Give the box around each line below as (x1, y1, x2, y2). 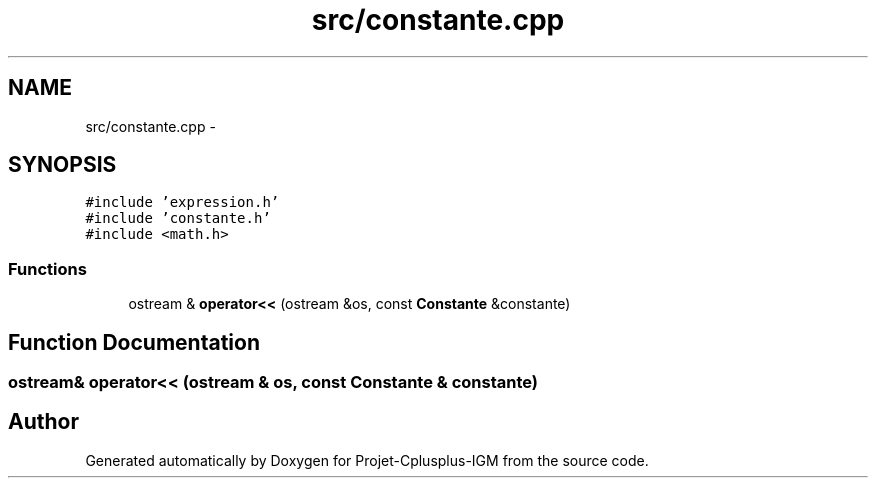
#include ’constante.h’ (85, 210, 271, 227)
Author (8, 409, 79, 435)
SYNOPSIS (8, 152, 117, 178)
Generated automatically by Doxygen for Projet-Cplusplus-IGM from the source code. (85, 451, 649, 469)
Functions (8, 258, 87, 279)
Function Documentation (8, 329, 260, 355)
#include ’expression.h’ (85, 194, 280, 211)
